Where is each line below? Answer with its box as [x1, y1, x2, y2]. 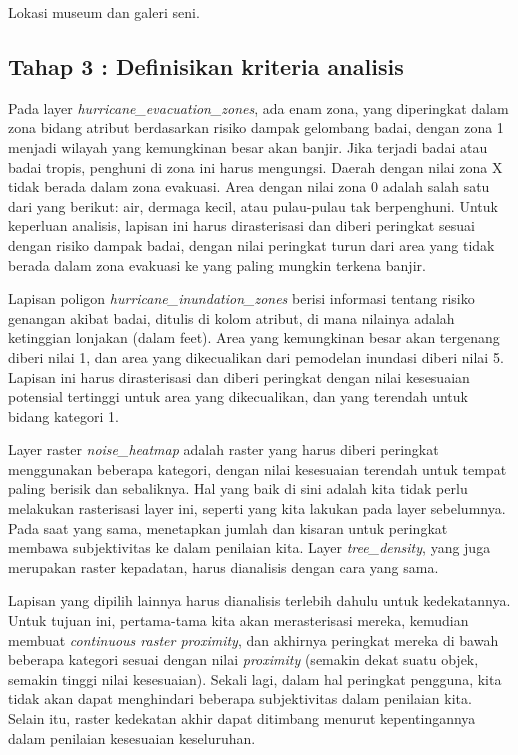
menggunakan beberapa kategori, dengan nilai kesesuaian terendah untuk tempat [8, 458, 507, 479]
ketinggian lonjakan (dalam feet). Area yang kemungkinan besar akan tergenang [8, 327, 500, 348]
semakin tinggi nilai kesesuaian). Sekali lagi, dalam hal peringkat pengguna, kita [8, 668, 502, 689]
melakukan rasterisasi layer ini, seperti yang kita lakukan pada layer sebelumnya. [8, 498, 506, 519]
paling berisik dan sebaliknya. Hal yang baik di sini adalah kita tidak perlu [8, 478, 468, 499]
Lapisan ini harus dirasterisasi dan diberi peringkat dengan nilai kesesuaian [8, 366, 470, 387]
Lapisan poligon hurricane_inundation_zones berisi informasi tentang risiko [8, 288, 475, 309]
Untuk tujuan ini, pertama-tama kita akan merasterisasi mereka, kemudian [8, 610, 469, 631]
